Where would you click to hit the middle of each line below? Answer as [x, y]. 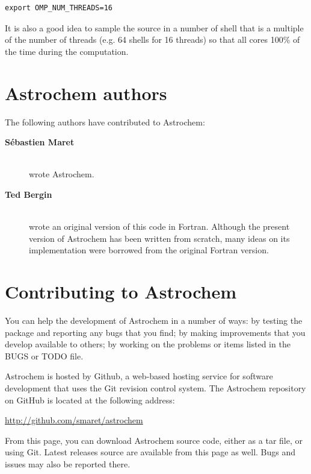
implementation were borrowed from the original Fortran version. [149, 250]
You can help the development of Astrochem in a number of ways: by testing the [154, 320]
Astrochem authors [86, 93]
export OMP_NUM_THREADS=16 [59, 8]
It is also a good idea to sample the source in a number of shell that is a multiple [154, 27]
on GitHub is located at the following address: [90, 400]
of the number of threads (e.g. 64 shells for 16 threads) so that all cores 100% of [152, 39]
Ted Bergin [29, 194]
